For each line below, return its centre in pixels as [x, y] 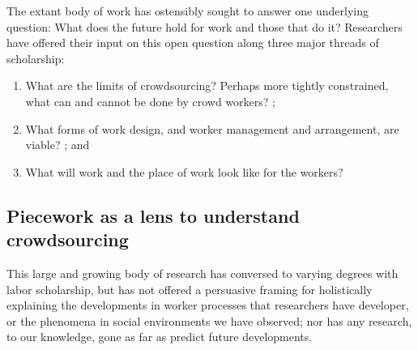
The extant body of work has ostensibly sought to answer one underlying [188, 11]
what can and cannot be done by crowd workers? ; [150, 101]
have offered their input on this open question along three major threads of [193, 43]
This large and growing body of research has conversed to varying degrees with [203, 273]
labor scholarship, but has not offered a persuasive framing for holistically [190, 289]
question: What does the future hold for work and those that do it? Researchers [205, 26]
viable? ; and [58, 145]
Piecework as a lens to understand [153, 215]
